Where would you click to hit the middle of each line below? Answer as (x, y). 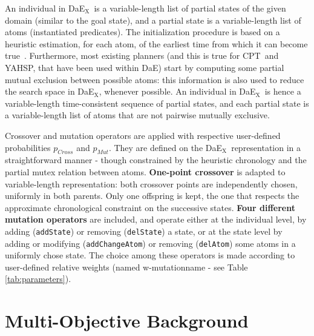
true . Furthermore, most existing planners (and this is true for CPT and (142, 55)
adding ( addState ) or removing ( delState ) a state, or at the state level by (144, 231)
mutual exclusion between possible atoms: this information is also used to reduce (155, 79)
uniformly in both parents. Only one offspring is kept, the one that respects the (152, 196)
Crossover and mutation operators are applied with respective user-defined (143, 135)
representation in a (266, 147)
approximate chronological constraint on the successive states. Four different (150, 207)
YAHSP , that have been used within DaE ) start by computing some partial (145, 67)
